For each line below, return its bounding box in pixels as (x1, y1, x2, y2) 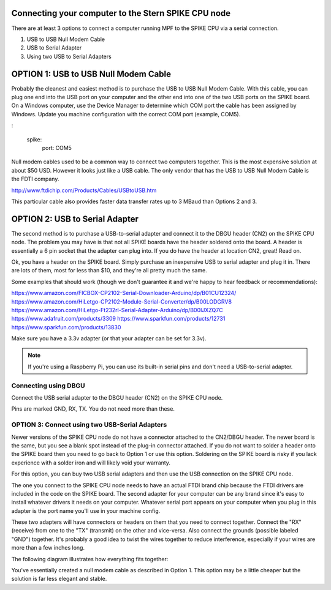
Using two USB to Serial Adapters (26, 53, 112, 60)
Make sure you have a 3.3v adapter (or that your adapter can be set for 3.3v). (11, 335, 207, 342)
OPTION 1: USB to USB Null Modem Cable (11, 69, 172, 79)
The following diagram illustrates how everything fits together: (11, 555, 169, 562)
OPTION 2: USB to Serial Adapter (11, 214, 139, 224)
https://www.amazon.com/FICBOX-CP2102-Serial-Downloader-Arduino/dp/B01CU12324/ (11, 289, 237, 297)
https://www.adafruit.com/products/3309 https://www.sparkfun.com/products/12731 (11, 315, 226, 323)
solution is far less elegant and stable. (11, 575, 107, 583)
